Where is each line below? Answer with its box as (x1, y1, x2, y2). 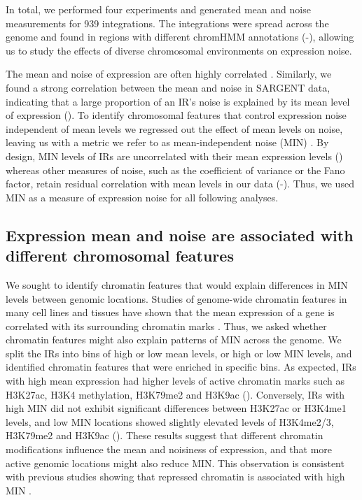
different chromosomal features (6, 245, 234, 266)
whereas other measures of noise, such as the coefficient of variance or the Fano (6, 162, 345, 177)
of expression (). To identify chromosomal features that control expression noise (6, 108, 347, 122)
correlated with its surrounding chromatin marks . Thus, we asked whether (6, 318, 327, 333)
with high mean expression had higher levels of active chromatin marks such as (6, 373, 344, 388)
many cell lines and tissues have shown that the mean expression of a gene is (6, 305, 335, 320)
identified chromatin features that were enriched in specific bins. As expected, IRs (6, 359, 356, 374)
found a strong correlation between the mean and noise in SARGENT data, (6, 80, 330, 94)
